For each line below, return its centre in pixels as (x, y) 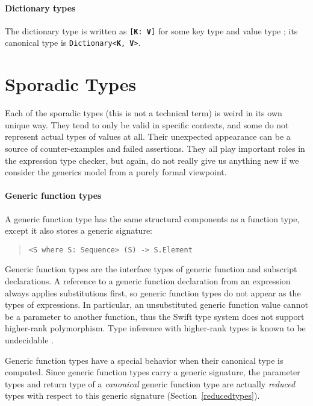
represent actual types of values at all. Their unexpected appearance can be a (148, 136)
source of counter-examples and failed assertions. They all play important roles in (155, 148)
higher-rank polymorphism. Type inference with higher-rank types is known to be (155, 328)
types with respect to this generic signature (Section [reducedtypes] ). (132, 395)
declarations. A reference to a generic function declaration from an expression (148, 281)
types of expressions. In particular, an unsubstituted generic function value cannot (156, 304)
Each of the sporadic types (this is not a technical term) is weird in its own (144, 113)
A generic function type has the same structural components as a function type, (152, 218)
